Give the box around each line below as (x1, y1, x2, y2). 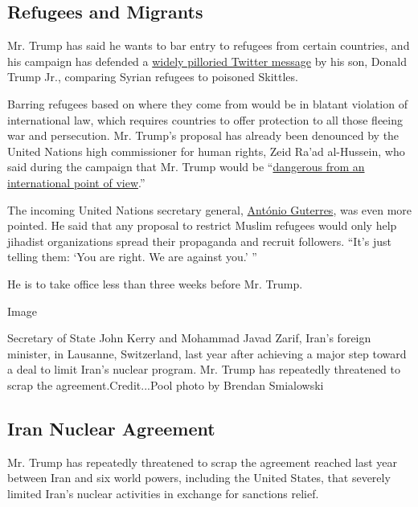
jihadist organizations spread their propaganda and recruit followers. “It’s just (7, 232, 391, 249)
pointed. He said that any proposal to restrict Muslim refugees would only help (7, 217, 397, 234)
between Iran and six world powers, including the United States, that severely (7, 469, 391, 486)
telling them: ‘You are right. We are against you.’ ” (7, 248, 257, 265)
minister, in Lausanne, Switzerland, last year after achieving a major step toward (7, 345, 407, 362)
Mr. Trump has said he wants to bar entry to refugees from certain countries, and (7, 37, 410, 54)
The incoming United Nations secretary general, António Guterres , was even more (7, 201, 412, 218)
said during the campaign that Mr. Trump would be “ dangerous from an (7, 158, 365, 175)
